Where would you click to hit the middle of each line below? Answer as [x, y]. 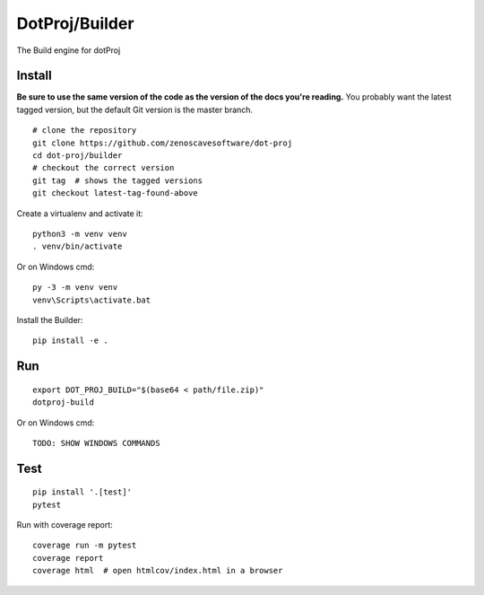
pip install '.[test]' [82, 492]
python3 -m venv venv [80, 234]
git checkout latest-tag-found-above [116, 193]
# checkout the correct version [104, 168]
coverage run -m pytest [85, 546]
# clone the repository [85, 131]
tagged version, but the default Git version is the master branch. [135, 109]
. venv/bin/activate [78, 246]
